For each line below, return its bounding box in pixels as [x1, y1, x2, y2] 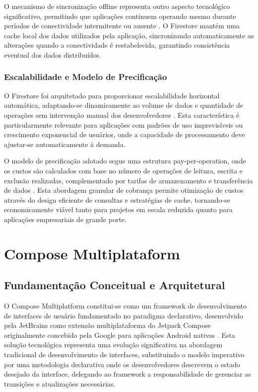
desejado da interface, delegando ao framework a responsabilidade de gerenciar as [4, 369, 251, 379]
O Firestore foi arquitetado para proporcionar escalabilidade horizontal [4, 90, 220, 100]
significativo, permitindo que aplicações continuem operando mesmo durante [4, 10, 236, 21]
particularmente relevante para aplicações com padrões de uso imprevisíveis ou [4, 119, 243, 130]
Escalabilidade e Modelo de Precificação [4, 71, 167, 83]
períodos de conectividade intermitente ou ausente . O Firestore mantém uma [4, 20, 240, 31]
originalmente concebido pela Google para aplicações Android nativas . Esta [4, 329, 235, 340]
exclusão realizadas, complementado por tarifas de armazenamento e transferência [4, 175, 253, 185]
